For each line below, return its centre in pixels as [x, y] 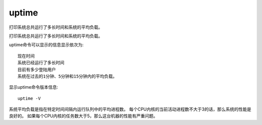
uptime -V [29, 98]
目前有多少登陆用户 [37, 70]
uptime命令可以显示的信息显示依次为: [46, 45]
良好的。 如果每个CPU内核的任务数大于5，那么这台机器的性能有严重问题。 [83, 116]
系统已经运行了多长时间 [41, 63]
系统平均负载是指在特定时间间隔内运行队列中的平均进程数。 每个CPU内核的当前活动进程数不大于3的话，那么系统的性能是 [130, 109]
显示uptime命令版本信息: [33, 87]
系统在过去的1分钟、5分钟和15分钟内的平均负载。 [67, 76]
